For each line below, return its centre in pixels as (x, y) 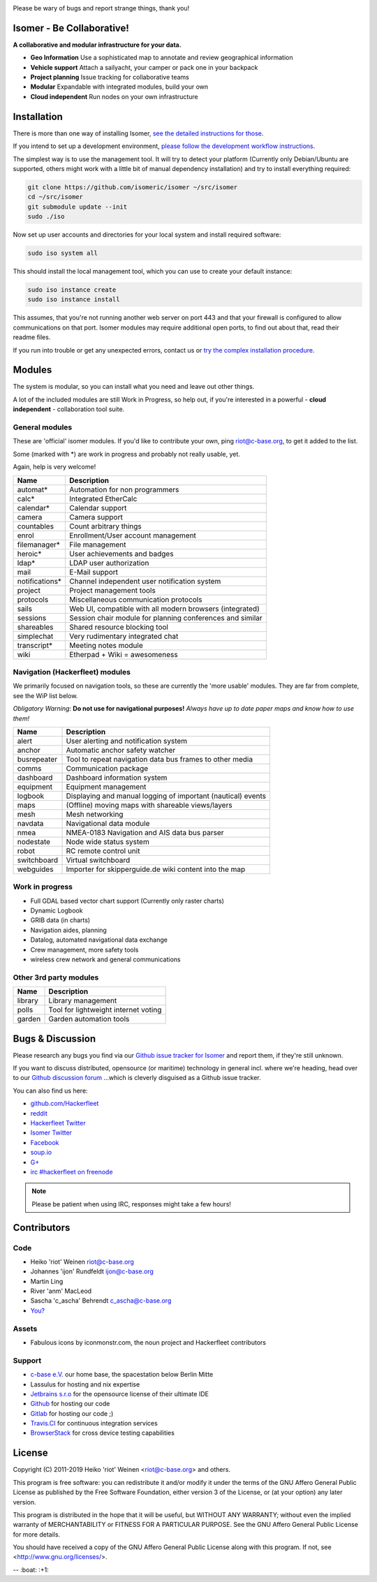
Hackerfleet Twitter (58, 1123)
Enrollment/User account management (133, 535)
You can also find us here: (50, 1091)
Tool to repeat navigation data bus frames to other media (160, 759)
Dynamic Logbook (57, 910)
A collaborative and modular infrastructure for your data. (97, 45)
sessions (32, 618)
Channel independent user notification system (145, 581)
